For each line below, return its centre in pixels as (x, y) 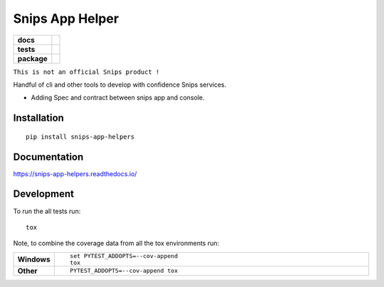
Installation (38, 118)
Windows (34, 259)
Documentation (48, 157)
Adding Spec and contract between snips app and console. (118, 98)
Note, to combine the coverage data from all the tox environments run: (116, 243)
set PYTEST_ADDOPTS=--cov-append (124, 256)
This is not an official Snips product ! (86, 72)
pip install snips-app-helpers (80, 136)
